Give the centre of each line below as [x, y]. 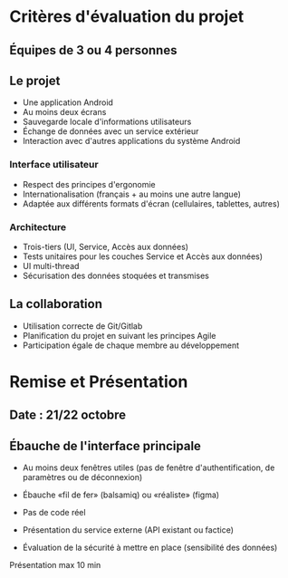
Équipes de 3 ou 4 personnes [93, 50]
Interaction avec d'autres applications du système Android [131, 141]
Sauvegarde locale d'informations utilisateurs [107, 122]
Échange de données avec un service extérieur [110, 131]
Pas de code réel [54, 513]
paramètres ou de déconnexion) [82, 477]
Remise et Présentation [99, 381]
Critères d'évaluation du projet [127, 17]
